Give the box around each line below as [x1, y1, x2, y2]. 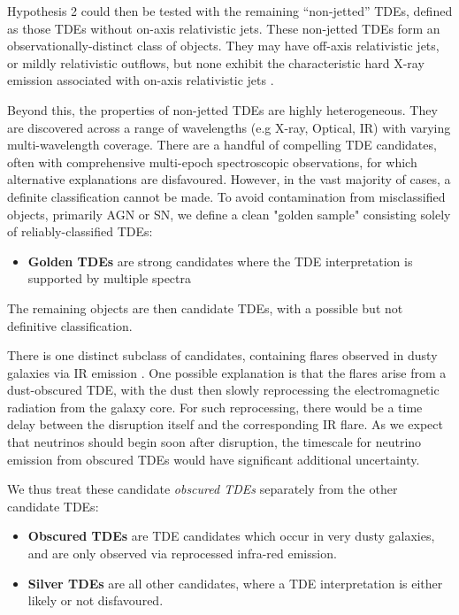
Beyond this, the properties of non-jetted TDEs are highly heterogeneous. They [7, 100, 438, 119]
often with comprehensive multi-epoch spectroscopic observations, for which [7, 152, 417, 171]
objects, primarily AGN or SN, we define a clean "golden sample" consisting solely [7, 204, 451, 223]
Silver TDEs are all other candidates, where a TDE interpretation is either [27, 573, 443, 592]
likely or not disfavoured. [27, 591, 164, 610]
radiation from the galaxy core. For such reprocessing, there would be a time [7, 397, 423, 416]
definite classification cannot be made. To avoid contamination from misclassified [7, 187, 446, 205]
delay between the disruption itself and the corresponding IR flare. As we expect [7, 415, 443, 434]
